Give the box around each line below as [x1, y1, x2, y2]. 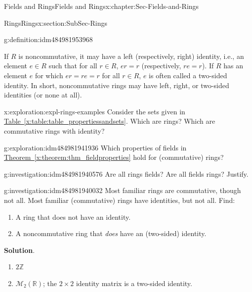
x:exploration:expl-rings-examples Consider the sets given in [4, 106, 185, 116]
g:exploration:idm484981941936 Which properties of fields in [4, 142, 187, 152]
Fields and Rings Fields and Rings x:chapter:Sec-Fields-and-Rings [4, 1, 199, 11]
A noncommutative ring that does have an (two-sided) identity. [15, 228, 207, 239]
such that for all [48, 60, 97, 71]
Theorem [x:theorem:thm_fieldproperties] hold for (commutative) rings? [4, 152, 224, 162]
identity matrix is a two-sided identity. [76, 278, 192, 288]
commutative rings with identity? [4, 125, 105, 136]
